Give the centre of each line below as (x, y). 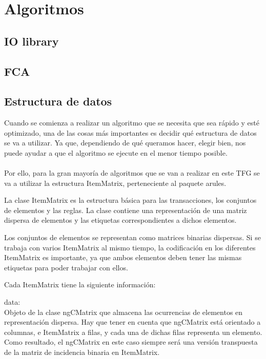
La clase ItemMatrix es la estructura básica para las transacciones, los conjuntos (130, 200)
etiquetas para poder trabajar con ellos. (66, 267)
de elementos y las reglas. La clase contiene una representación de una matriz (126, 210)
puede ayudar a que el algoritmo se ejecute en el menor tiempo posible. (116, 152)
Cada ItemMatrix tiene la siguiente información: (80, 284)
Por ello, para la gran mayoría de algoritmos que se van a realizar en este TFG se (132, 173)
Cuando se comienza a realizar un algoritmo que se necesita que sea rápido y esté (132, 123)
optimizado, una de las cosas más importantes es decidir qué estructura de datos (130, 132)
